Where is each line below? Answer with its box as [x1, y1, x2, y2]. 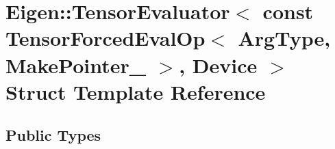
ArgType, [238, 24, 331, 52]
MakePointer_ [5, 51, 147, 79]
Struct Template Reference [5, 77, 266, 105]
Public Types [5, 124, 101, 146]
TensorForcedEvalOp [5, 24, 206, 52]
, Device [179, 51, 258, 79]
